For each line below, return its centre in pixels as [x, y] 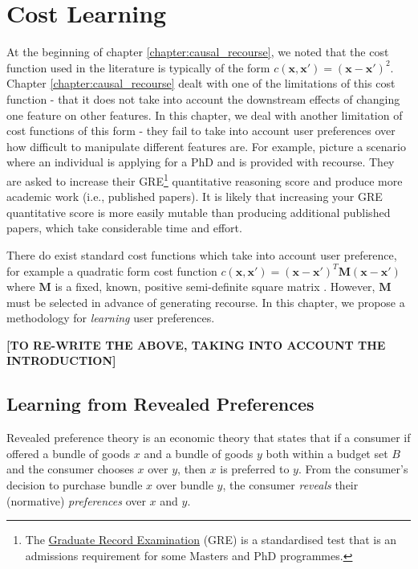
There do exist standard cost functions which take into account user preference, [202, 254]
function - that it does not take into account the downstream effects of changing [203, 98]
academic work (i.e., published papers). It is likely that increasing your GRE [195, 196]
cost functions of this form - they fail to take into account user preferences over [201, 131]
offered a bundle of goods [69, 453]
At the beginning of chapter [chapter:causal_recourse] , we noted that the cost [198, 52]
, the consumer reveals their [290, 485]
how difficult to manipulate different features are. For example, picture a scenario [206, 146]
